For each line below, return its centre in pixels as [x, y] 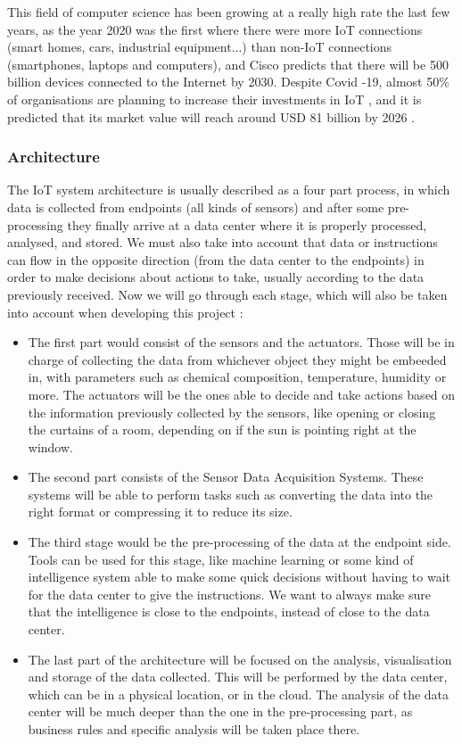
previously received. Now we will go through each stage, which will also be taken [227, 294]
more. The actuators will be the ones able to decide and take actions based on [242, 394]
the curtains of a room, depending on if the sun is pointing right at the [222, 430]
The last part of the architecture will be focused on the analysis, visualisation [240, 659]
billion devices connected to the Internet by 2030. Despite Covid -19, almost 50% [228, 82]
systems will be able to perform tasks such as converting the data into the [231, 494]
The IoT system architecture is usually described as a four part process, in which [229, 190]
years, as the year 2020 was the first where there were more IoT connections [215, 29]
